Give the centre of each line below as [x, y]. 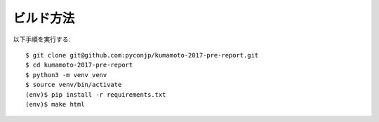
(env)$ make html [55, 104]
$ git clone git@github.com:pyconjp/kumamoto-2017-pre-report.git [142, 55]
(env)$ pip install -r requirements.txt [96, 94]
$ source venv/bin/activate [74, 85]
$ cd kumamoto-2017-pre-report [79, 65]
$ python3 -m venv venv [66, 75]
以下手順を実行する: [42, 39]
